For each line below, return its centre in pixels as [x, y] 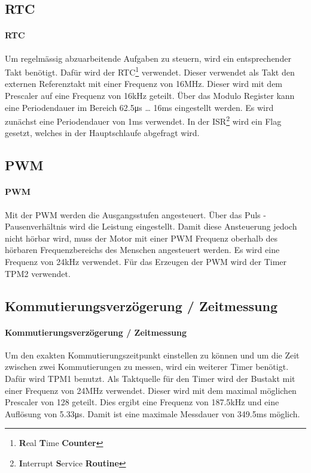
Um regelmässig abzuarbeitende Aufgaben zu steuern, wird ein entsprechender [148, 58]
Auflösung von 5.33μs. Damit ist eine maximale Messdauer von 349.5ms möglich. [153, 413]
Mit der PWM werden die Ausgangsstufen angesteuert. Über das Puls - [135, 214]
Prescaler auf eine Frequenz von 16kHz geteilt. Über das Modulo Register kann [150, 96]
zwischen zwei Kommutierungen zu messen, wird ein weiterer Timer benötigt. [147, 367]
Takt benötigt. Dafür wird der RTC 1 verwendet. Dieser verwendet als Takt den [150, 71]
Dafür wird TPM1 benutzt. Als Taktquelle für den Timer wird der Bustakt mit [150, 378]
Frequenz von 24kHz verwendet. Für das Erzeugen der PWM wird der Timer [146, 261]
